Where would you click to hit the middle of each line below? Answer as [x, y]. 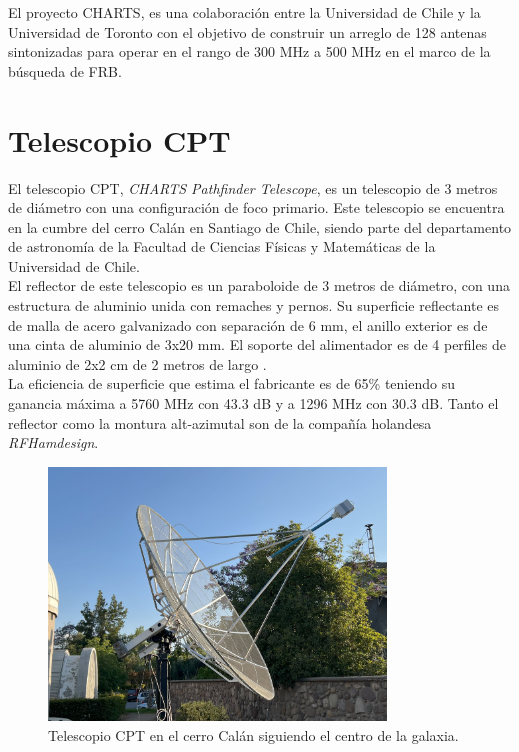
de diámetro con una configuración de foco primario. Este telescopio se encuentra [256, 207]
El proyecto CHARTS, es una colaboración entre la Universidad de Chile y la [244, 12]
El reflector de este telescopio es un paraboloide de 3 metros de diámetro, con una [259, 285]
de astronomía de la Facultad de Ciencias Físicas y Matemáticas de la [222, 246]
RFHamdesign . [53, 442]
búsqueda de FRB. [65, 70]
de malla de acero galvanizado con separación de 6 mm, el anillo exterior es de [248, 324]
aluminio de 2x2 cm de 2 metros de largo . [137, 363]
